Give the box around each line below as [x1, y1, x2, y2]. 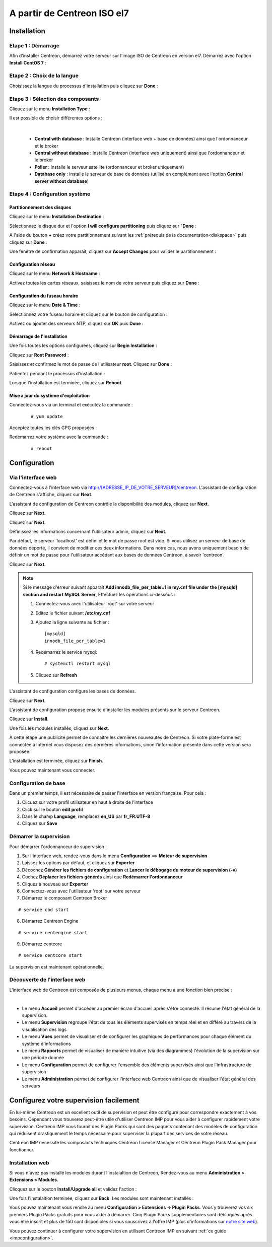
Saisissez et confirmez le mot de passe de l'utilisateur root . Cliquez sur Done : [9, 361, 172, 367]
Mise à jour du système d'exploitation [9, 392, 90, 398]
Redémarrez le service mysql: [35, 649, 98, 655]
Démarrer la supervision [9, 833, 70, 840]
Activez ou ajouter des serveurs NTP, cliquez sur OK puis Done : [9, 320, 144, 326]
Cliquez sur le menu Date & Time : [9, 302, 81, 308]
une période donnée [22, 1055, 64, 1061]
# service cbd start [18, 907, 69, 913]
